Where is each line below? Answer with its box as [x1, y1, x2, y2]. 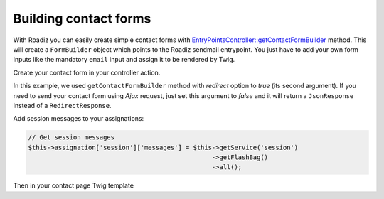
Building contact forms [13, 11, 151, 26]
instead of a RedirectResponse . [13, 101, 112, 109]
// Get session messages [28, 134, 115, 141]
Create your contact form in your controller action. [13, 68, 161, 77]
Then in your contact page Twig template [13, 181, 134, 190]
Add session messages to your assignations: [13, 114, 144, 123]
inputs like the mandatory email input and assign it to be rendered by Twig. [13, 55, 235, 64]
